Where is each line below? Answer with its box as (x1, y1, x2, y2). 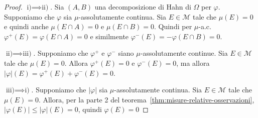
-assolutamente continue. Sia (140, 48, 228, 58)
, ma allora (176, 57, 210, 68)
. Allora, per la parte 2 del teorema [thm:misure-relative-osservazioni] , (38, 94, 254, 104)
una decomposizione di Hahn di (94, 2, 191, 12)
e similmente (90, 31, 129, 41)
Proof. (4, 2, 23, 12)
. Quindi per (154, 21, 192, 32)
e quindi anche (4, 21, 49, 32)
